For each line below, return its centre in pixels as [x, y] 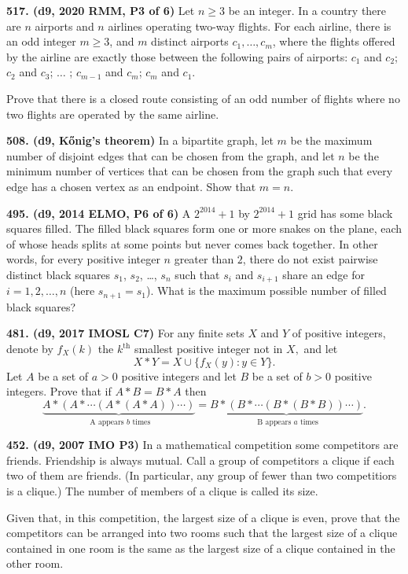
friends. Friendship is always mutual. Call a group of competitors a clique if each [200, 460]
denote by [30, 348]
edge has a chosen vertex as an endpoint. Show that [131, 186]
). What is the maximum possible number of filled [266, 291]
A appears [107, 422]
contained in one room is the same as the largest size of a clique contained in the [201, 548]
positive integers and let [179, 375]
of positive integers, [339, 333]
